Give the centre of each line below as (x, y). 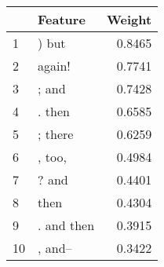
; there (56, 134)
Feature (62, 19)
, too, (52, 157)
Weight (129, 19)
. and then (66, 225)
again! (54, 66)
